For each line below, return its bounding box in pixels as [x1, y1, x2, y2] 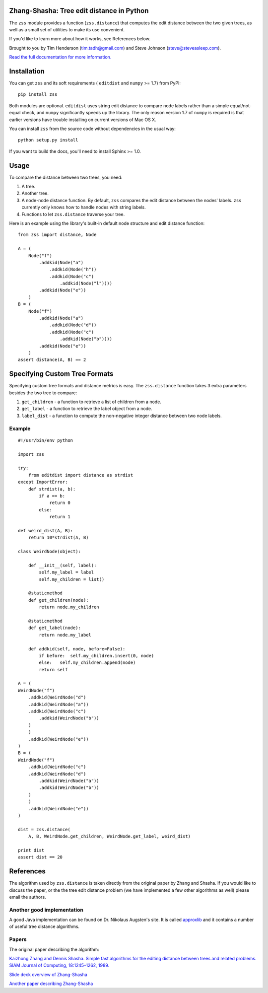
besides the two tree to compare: [9, 390, 77, 396]
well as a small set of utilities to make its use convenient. [9, 26, 125, 32]
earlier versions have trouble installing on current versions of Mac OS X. [9, 117, 156, 123]
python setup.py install [18, 137, 78, 143]
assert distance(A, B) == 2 [18, 357, 86, 362]
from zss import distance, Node [18, 232, 97, 238]
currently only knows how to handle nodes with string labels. [21, 204, 146, 211]
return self [39, 667, 68, 672]
